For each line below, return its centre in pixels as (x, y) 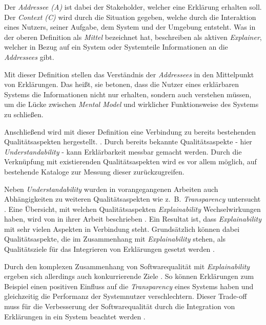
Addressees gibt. (29, 57)
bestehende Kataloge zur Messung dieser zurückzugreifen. (94, 171)
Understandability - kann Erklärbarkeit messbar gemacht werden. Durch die (123, 151)
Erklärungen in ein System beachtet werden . (75, 316)
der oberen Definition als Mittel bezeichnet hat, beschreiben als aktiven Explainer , (133, 37)
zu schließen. (24, 114)
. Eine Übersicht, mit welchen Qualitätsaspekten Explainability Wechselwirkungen (132, 209)
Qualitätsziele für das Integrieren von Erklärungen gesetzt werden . (109, 249)
